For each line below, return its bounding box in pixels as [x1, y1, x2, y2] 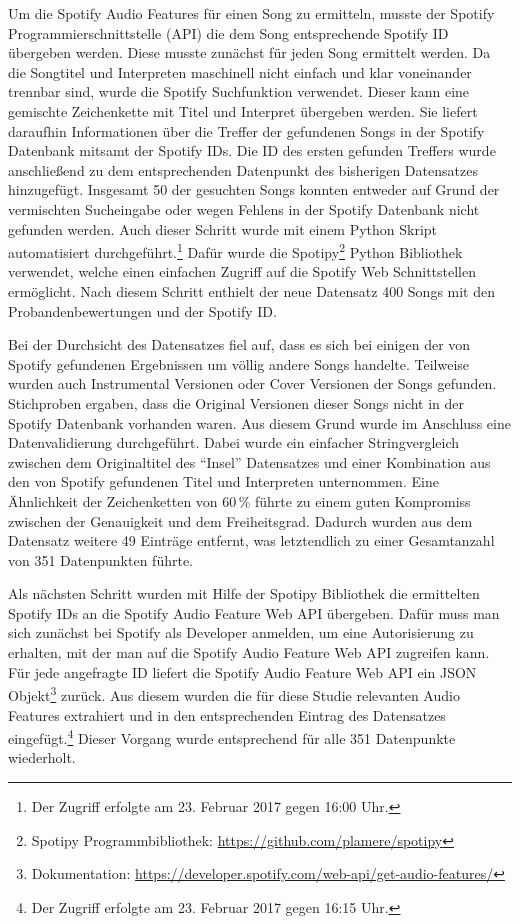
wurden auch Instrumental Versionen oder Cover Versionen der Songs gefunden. [8, 373, 497, 394]
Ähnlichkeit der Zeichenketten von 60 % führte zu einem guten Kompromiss [8, 490, 471, 511]
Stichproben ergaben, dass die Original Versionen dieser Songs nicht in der [8, 392, 465, 413]
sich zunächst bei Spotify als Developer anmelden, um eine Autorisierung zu [8, 622, 474, 643]
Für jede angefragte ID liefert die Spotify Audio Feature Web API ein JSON [8, 661, 477, 682]
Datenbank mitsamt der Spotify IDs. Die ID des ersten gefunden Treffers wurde [8, 140, 496, 161]
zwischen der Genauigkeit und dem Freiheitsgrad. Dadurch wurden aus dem [8, 510, 473, 531]
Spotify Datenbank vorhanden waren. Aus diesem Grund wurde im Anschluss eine [8, 412, 511, 433]
